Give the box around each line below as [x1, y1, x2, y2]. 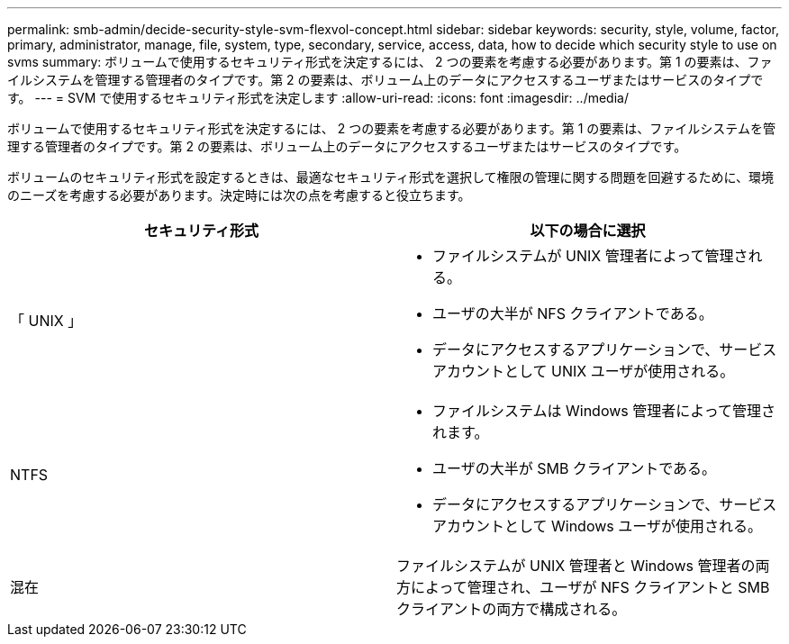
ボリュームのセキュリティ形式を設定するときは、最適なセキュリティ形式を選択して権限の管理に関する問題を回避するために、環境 [7, 169, 775, 185]
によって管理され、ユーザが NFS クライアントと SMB [411, 578, 770, 596]
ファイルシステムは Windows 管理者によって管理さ [432, 402, 775, 420]
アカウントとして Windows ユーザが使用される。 [432, 517, 762, 535]
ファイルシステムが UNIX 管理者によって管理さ [432, 247, 748, 265]
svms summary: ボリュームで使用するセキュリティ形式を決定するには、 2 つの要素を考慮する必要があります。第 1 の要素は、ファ [7, 54, 773, 69]
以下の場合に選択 [530, 222, 646, 240]
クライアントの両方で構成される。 [396, 600, 627, 618]
